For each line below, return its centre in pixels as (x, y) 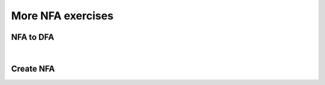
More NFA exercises (62, 16)
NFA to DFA (32, 37)
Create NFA (33, 68)
